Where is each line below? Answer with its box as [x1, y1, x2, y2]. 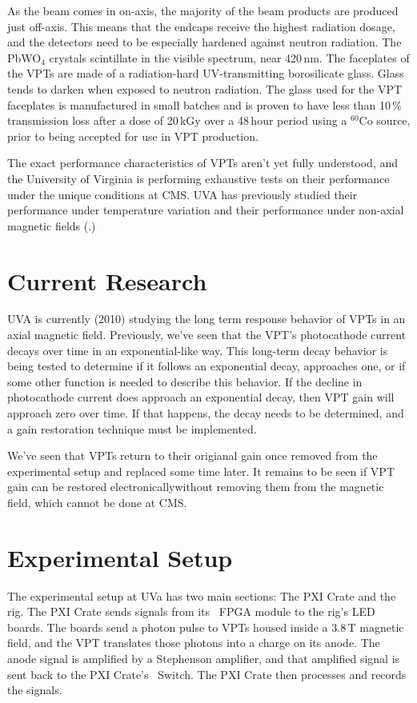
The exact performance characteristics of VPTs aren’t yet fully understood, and [7, 154, 399, 171]
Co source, [359, 112, 411, 129]
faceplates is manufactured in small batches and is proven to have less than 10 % [7, 96, 402, 113]
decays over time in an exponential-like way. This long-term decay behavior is [7, 342, 388, 358]
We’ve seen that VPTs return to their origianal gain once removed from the [7, 447, 378, 464]
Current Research [7, 264, 207, 297]
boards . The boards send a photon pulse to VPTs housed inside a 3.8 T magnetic [7, 618, 404, 635]
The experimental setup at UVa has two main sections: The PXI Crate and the [7, 587, 396, 604]
